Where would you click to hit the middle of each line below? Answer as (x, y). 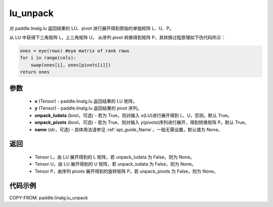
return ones (35, 72)
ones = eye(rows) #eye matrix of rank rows (75, 51)
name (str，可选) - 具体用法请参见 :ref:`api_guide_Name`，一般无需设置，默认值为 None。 (128, 129)
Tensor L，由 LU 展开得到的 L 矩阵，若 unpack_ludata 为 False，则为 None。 (115, 157)
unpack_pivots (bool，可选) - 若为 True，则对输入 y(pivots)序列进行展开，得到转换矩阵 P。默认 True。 (142, 122)
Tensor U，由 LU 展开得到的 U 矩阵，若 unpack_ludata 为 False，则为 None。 (116, 164)
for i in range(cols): (48, 58)
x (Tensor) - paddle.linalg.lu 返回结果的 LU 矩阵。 (86, 101)
